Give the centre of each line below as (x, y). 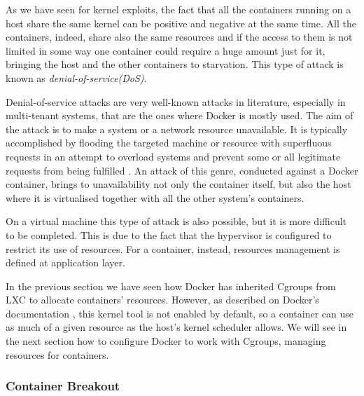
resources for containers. (57, 354)
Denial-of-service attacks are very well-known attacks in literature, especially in (176, 101)
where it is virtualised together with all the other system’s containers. (155, 197)
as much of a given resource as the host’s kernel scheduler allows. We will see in (176, 327)
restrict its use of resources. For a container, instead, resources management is (173, 248)
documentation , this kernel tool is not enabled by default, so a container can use (180, 313)
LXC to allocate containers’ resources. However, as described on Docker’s (162, 300)
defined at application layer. (65, 262)
